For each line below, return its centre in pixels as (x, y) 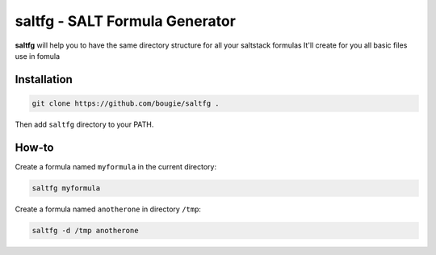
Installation (44, 79)
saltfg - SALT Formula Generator (125, 21)
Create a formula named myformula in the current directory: (116, 166)
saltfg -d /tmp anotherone (85, 230)
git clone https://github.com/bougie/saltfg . (126, 103)
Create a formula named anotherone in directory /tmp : (108, 209)
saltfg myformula (66, 188)
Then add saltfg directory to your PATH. (84, 124)
